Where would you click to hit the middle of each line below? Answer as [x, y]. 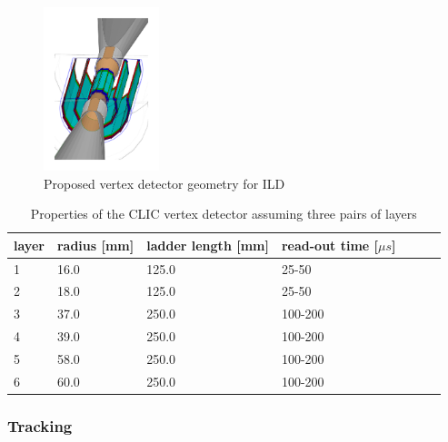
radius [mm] [95, 245]
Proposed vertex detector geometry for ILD [164, 183]
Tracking [40, 425]
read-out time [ [330, 245]
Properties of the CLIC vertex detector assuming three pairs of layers [224, 214]
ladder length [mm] [208, 245]
